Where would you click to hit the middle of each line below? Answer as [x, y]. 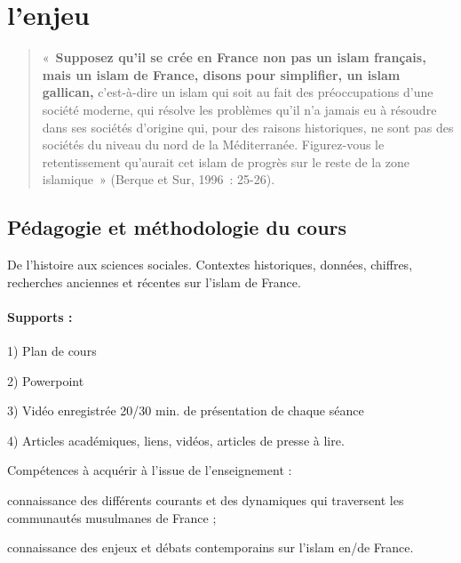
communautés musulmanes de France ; [112, 517]
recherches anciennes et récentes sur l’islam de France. [154, 281]
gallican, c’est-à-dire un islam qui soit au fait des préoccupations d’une [238, 92]
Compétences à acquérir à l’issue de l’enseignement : [150, 470]
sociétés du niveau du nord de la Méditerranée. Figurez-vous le [213, 145]
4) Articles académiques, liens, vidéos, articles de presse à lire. [176, 440]
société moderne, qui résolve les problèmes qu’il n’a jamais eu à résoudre [239, 109]
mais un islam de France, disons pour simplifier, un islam [221, 74]
